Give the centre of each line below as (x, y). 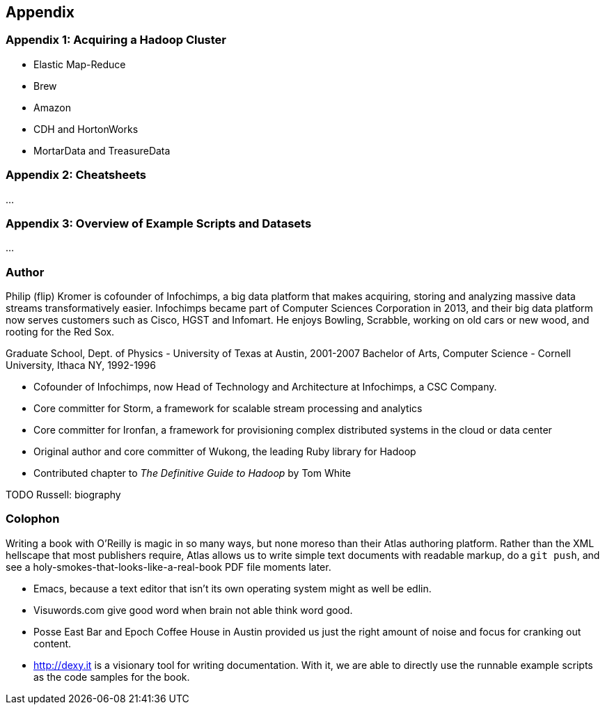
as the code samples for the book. (112, 677)
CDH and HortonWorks (86, 129)
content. (53, 643)
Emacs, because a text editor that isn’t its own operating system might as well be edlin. (233, 588)
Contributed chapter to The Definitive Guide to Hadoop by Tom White (192, 473)
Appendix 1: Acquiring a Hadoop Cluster (116, 40)
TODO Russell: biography (63, 495)
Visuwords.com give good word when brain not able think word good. (193, 610)
